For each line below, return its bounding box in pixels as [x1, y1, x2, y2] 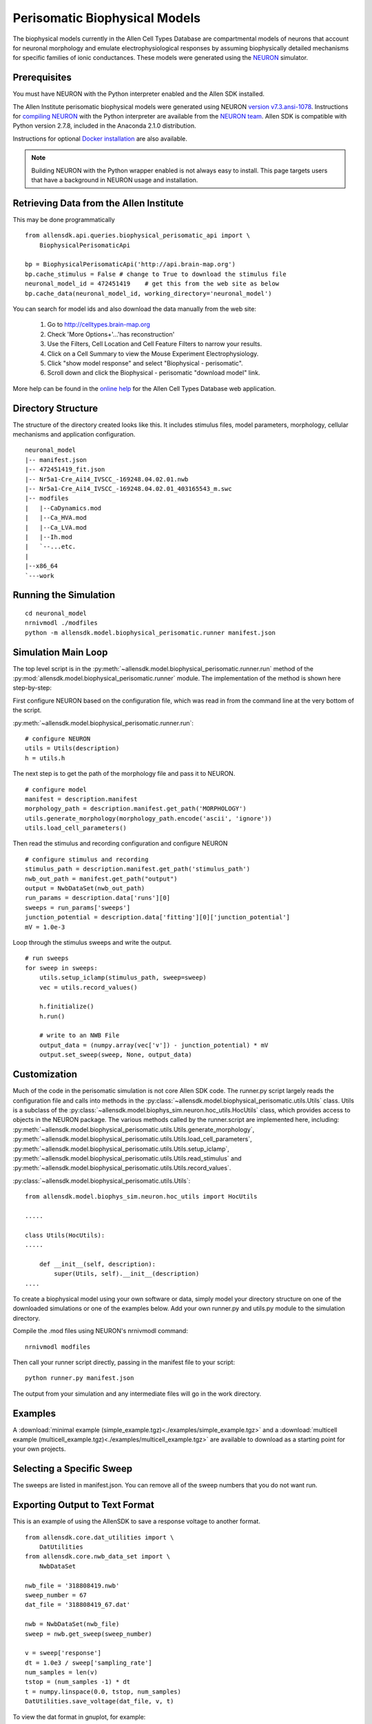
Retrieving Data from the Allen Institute [12, 197, 184, 209]
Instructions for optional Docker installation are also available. [12, 134, 187, 143]
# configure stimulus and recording [25, 855, 149, 863]
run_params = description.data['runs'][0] [25, 894, 171, 902]
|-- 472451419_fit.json [25, 465, 105, 474]
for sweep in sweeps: [25, 964, 98, 972]
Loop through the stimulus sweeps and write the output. [12, 938, 172, 946]
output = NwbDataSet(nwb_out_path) [25, 885, 145, 892]
